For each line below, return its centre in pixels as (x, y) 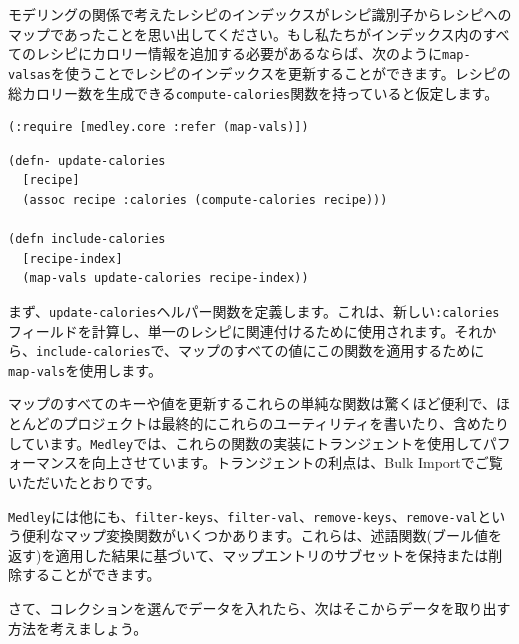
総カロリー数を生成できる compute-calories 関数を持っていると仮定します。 (253, 92)
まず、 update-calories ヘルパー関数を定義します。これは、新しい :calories (254, 310)
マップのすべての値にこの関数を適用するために (331, 350)
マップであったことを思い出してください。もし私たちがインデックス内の (245, 33)
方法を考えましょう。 (78, 627)
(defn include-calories (87, 239)
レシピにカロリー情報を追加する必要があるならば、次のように (238, 53)
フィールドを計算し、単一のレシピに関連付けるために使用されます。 (231, 330)
